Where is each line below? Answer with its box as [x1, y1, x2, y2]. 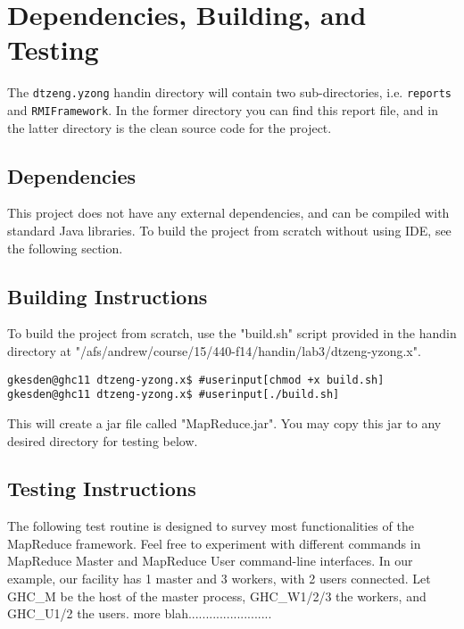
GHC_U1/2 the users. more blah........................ [7, 604, 272, 623]
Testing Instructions [7, 475, 196, 502]
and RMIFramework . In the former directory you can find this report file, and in [7, 100, 438, 119]
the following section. [7, 238, 123, 257]
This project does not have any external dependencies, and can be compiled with [7, 203, 450, 222]
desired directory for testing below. [7, 431, 198, 450]
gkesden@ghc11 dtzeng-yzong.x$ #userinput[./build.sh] [7, 388, 340, 401]
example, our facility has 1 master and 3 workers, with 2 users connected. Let [7, 569, 431, 588]
